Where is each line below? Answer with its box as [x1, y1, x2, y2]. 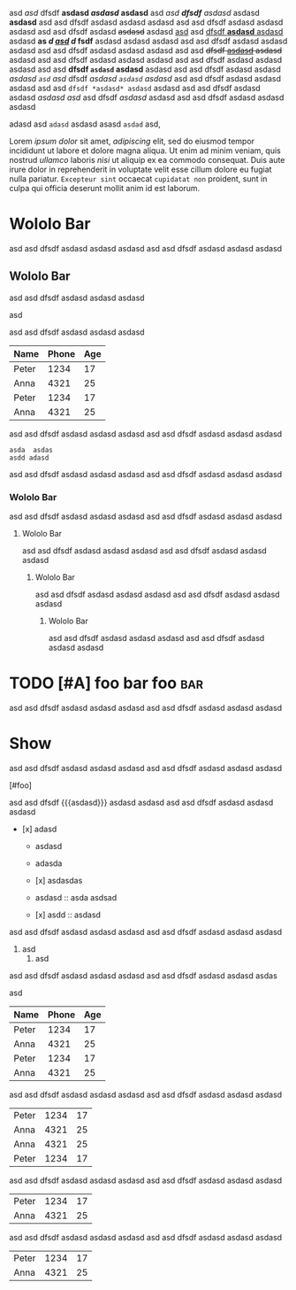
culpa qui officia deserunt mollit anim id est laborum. [9, 183, 201, 193]
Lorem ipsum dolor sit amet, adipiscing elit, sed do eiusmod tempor [9, 136, 254, 146]
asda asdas [9, 445, 53, 454]
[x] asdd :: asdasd [34, 909, 102, 920]
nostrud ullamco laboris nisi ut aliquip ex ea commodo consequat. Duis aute [9, 155, 285, 165]
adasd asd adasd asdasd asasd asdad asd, [9, 119, 161, 129]
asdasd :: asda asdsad [34, 892, 118, 902]
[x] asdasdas [34, 875, 83, 885]
